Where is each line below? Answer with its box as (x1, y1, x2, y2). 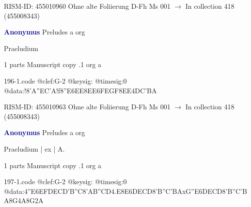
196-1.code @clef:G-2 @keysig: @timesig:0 (4, 75, 127, 86)
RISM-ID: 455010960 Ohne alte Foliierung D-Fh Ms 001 (4, 1, 171, 11)
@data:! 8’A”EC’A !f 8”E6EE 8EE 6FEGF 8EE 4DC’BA (4, 85, 157, 95)
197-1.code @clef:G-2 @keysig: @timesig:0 (4, 176, 127, 187)
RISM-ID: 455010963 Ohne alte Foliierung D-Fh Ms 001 (4, 102, 171, 112)
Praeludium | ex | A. (4, 143, 65, 154)
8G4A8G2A (9, 195, 44, 206)
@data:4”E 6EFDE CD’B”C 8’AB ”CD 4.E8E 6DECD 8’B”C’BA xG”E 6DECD (4, 186, 222, 196)
